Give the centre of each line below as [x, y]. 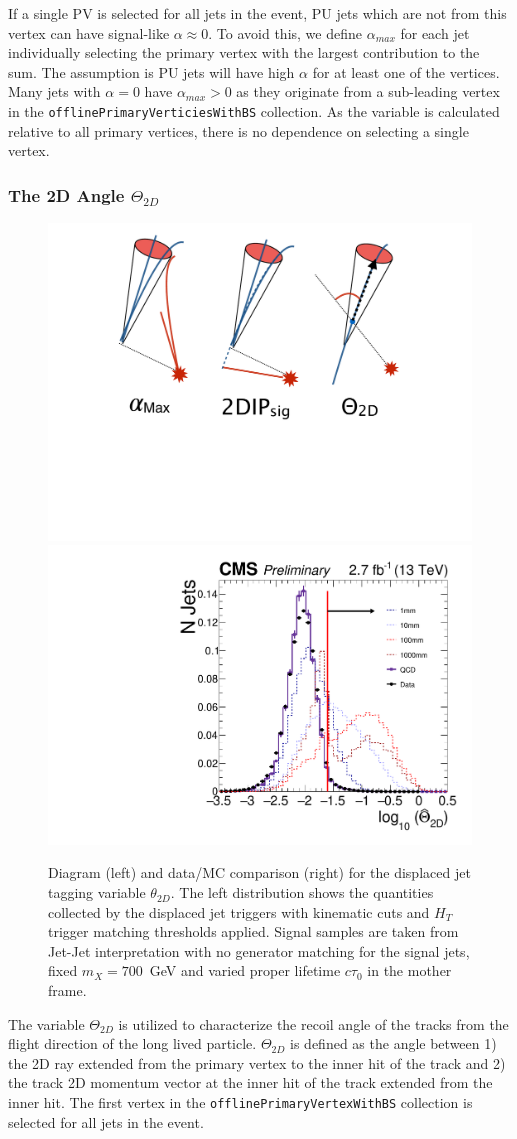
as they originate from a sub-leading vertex [368, 91]
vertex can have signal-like [89, 32]
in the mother [409, 970]
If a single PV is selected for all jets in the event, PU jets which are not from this [257, 13]
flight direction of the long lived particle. [132, 1043]
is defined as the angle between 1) [393, 1043]
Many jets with [54, 91]
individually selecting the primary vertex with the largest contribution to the [244, 52]
